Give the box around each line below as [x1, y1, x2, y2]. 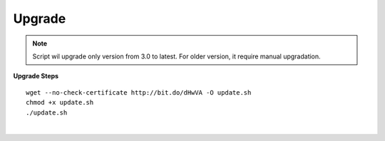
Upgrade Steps [13, 72, 59, 80]
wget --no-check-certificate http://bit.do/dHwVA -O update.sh [26, 88, 252, 96]
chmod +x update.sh [26, 98, 94, 107]
